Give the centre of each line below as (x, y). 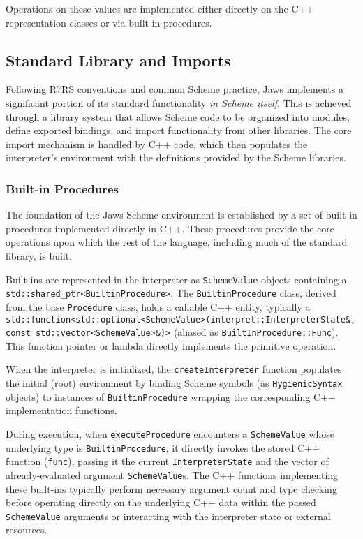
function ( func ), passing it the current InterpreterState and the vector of (167, 461)
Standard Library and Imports (118, 60)
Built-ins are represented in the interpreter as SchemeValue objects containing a (176, 279)
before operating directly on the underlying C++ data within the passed (161, 502)
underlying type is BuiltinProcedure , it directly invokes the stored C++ (163, 447)
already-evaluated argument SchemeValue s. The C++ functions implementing (172, 474)
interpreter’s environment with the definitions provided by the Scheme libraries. (176, 157)
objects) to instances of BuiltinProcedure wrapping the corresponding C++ (171, 396)
